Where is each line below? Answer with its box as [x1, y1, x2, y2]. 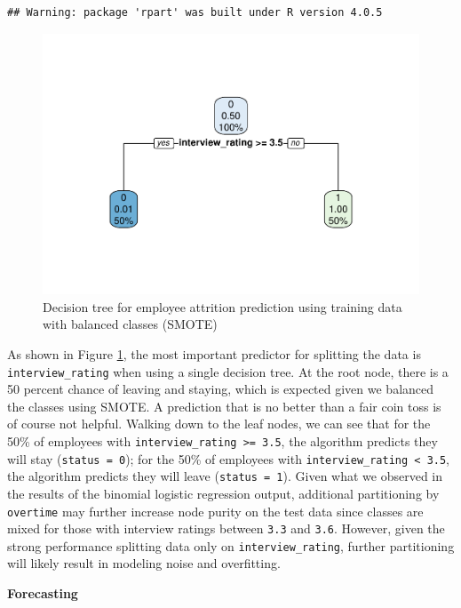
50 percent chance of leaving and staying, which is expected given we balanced [7, 380, 434, 398]
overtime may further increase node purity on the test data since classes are [7, 501, 424, 520]
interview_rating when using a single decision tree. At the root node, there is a [7, 362, 449, 380]
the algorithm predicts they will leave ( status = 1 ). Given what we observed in [7, 467, 443, 485]
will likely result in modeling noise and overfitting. [7, 554, 281, 572]
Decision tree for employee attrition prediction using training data [43, 297, 402, 316]
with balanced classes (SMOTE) [43, 315, 218, 333]
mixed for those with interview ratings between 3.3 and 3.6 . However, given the [7, 519, 445, 538]
